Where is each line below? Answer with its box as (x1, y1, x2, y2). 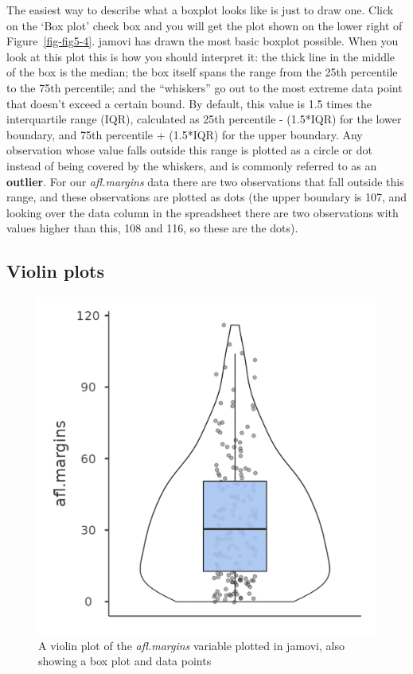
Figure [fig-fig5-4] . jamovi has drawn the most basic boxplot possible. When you (6, 33, 399, 49)
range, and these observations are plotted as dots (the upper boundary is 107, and (6, 189, 407, 205)
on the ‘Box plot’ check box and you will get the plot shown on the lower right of (6, 17, 403, 33)
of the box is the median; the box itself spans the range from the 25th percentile (6, 64, 398, 80)
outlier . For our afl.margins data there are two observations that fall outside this (6, 173, 404, 189)
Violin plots (6, 259, 104, 283)
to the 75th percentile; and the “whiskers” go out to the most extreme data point (6, 79, 403, 95)
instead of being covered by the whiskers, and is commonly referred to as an (6, 157, 377, 173)
